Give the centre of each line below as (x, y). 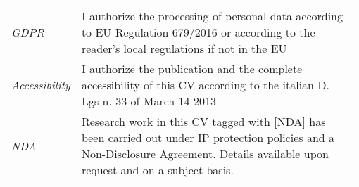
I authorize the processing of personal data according (212, 16)
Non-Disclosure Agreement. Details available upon (205, 154)
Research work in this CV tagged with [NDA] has (203, 121)
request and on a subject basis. (157, 170)
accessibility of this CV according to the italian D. (205, 85)
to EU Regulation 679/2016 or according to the (198, 32)
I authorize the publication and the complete (192, 69)
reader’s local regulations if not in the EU (184, 48)
